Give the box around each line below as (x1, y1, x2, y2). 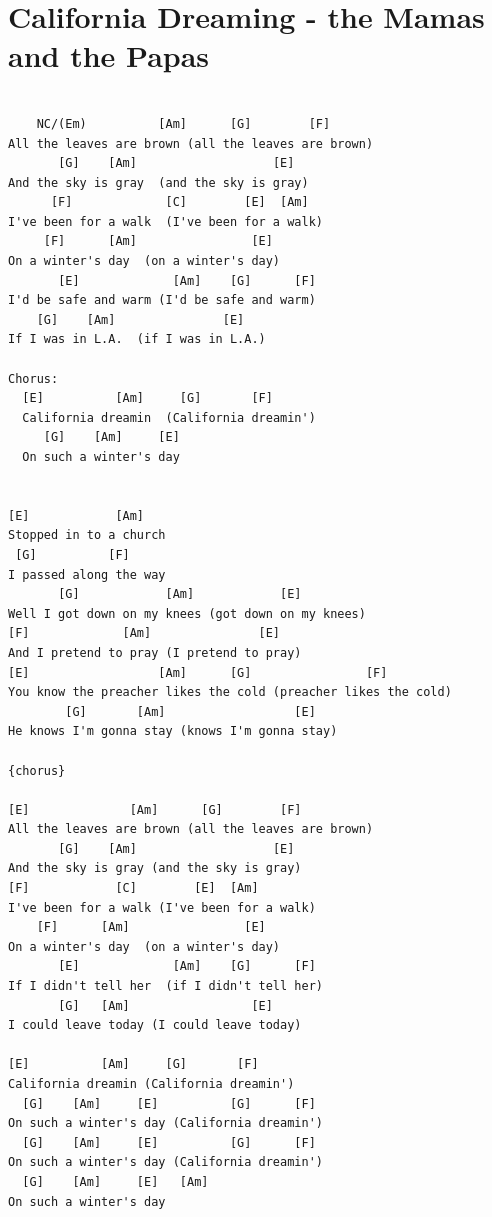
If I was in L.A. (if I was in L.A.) (8, 332, 266, 347)
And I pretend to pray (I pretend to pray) (8, 645, 302, 660)
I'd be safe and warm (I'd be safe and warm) (8, 293, 316, 308)
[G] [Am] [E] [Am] (22, 1174, 209, 1189)
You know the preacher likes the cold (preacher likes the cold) (8, 685, 452, 700)
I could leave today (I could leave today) (8, 1018, 302, 1033)
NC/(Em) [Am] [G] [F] (36, 116, 331, 131)
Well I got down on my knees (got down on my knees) (8, 606, 366, 621)
